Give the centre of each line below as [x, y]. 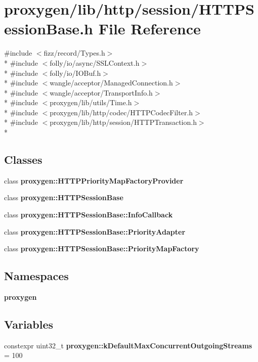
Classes [23, 160]
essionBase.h [49, 29]
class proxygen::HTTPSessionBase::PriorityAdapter [95, 231]
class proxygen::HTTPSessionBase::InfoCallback [89, 215]
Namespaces [36, 276]
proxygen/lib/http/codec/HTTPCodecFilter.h [121, 112]
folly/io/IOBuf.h [75, 73]
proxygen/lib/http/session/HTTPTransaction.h [123, 122]
